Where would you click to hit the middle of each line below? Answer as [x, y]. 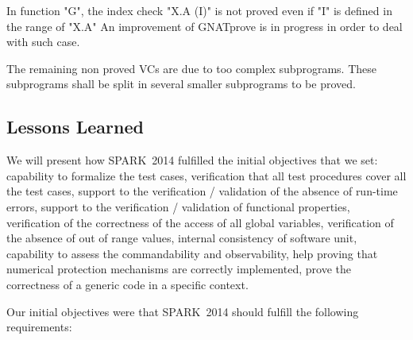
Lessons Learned [75, 127]
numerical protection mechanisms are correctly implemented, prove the [179, 269]
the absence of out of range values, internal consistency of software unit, [182, 238]
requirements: [39, 327]
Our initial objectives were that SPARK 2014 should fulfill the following [183, 311]
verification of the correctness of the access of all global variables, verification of [200, 222]
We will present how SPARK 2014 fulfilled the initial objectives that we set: [192, 160]
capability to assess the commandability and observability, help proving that [192, 253]
